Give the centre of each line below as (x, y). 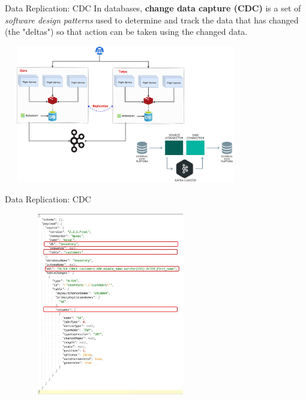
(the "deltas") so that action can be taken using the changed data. (126, 32)
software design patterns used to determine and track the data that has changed (152, 20)
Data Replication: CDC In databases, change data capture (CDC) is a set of (153, 8)
